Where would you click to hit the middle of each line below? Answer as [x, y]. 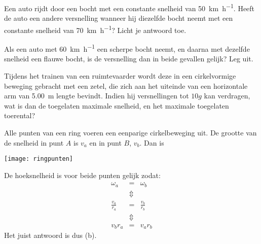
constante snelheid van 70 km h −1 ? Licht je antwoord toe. [95, 29]
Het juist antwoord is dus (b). [50, 235]
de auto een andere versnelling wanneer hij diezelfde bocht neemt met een [119, 18]
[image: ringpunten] [39, 159]
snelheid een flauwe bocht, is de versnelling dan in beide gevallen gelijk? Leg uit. [129, 59]
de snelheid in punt [34, 142]
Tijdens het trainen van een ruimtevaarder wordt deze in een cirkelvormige [120, 75]
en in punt [105, 142]
